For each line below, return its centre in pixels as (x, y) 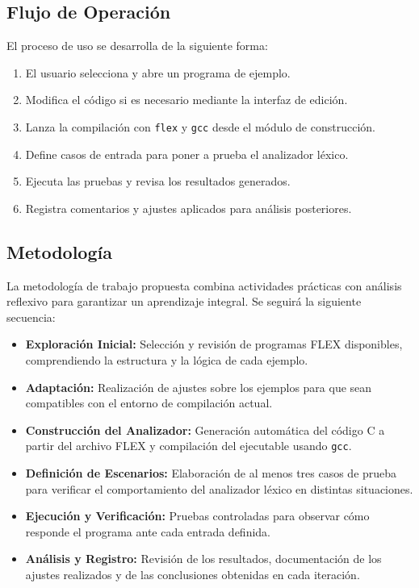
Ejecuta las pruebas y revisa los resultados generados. (158, 181)
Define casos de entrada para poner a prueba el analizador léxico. (187, 154)
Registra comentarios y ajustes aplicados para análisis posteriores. (189, 208)
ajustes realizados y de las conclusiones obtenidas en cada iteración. (193, 574)
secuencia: (31, 317)
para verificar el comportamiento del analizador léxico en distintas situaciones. (219, 488)
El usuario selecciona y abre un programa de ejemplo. (158, 72)
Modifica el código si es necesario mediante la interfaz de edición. (186, 100)
